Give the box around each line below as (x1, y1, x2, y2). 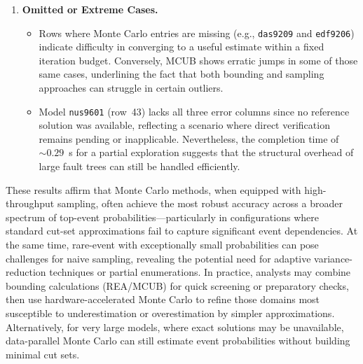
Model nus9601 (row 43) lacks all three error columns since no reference (39, 104, 350, 118)
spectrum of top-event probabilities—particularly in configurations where (6, 209, 319, 224)
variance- (314, 251, 352, 265)
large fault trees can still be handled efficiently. (39, 159, 240, 174)
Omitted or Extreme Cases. (22, 2, 158, 16)
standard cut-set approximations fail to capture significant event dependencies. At (6, 223, 358, 238)
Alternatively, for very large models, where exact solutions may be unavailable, (6, 319, 344, 334)
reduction (6, 265, 46, 279)
